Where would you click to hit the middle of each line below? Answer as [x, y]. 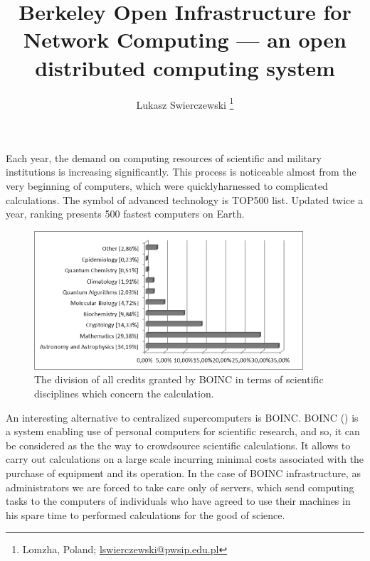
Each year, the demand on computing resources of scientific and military [164, 157]
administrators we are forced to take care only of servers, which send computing [180, 487]
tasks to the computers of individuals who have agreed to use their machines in [178, 501]
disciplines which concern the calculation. [124, 393]
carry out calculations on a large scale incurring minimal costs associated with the [185, 459]
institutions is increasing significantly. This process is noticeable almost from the [181, 172]
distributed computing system [185, 67]
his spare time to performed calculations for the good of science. [146, 514]
